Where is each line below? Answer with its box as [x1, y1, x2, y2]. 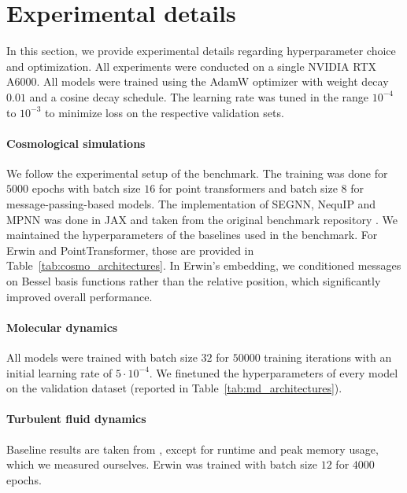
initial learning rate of [6, 364, 113, 381]
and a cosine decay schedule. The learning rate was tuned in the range [29, 88, 368, 105]
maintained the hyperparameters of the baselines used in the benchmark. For [6, 226, 378, 243]
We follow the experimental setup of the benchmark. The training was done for [6, 164, 388, 181]
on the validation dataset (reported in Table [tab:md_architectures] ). [6, 380, 342, 396]
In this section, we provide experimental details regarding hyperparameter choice [6, 42, 396, 59]
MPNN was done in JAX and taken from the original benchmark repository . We [6, 211, 398, 227]
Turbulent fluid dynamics [6, 410, 146, 427]
